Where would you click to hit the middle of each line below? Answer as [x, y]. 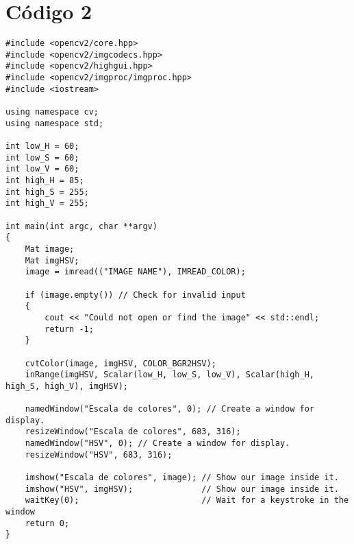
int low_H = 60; [42, 146]
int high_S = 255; [47, 192]
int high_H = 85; [45, 180]
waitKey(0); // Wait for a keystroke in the [187, 500]
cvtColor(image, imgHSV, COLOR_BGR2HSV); [121, 363]
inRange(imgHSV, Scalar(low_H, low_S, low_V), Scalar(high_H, [170, 375]
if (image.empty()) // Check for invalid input [135, 295]
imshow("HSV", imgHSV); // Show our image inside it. [182, 489]
